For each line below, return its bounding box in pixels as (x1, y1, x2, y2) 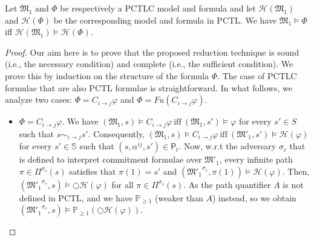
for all (111, 178, 134, 190)
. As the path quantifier (183, 178, 271, 190)
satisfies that (69, 164, 116, 177)
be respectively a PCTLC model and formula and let (60, 2, 256, 14)
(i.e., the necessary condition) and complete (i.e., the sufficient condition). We (5, 57, 293, 70)
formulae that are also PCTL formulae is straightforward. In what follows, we (5, 81, 292, 94)
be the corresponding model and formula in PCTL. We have (53, 13, 277, 26)
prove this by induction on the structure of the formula (5, 69, 209, 82)
